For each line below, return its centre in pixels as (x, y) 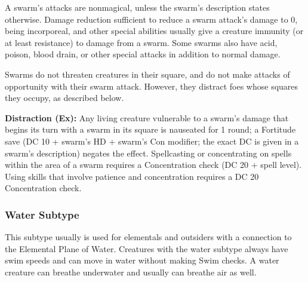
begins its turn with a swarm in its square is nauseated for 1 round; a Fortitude (150, 129)
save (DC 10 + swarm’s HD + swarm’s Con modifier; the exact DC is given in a (152, 141)
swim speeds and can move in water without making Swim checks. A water (142, 260)
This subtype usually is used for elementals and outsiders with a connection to (148, 237)
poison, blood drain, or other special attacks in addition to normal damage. (143, 54)
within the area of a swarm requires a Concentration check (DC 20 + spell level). (153, 165)
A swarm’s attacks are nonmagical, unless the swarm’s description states (137, 7)
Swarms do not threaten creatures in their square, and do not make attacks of (147, 74)
